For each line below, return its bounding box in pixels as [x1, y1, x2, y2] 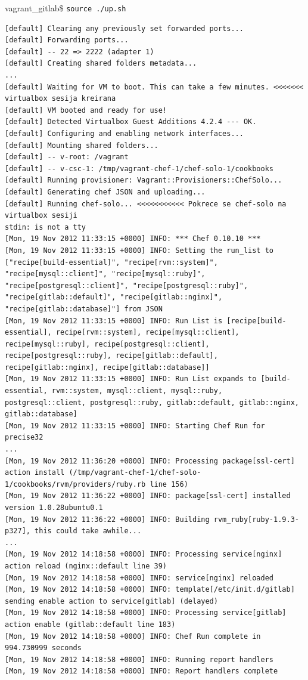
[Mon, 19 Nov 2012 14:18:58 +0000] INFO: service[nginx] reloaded [5, 573, 274, 582]
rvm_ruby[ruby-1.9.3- [213, 515, 299, 524]
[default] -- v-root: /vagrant [5, 153, 129, 162]
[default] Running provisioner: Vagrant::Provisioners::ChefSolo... [5, 176, 282, 185]
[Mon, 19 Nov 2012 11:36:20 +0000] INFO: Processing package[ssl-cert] [5, 456, 295, 465]
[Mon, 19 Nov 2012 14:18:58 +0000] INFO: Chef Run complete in [5, 632, 261, 641]
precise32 [5, 433, 43, 442]
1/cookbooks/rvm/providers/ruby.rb [5, 480, 146, 489]
